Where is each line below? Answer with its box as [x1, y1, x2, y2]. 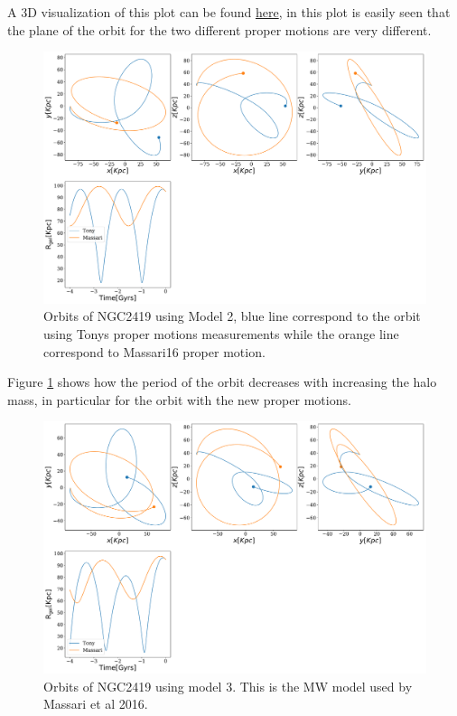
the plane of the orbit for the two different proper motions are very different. [7, 20, 432, 39]
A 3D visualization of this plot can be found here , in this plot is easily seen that [7, 3, 451, 21]
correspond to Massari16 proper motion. [43, 342, 266, 361]
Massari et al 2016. [43, 694, 148, 713]
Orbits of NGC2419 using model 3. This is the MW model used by [43, 676, 413, 695]
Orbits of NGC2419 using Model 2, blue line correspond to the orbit [43, 306, 421, 325]
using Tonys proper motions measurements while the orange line [43, 325, 399, 344]
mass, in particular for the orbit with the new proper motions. [7, 390, 351, 409]
